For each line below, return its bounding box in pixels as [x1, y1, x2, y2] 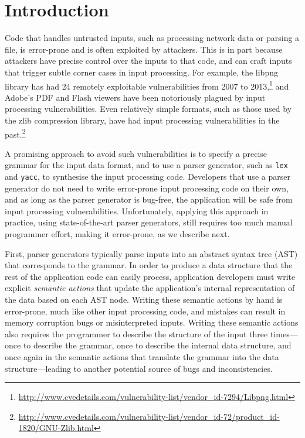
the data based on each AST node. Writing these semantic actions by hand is [5, 293, 283, 306]
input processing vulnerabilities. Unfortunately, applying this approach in [5, 204, 269, 217]
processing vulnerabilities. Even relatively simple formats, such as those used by [5, 102, 292, 115]
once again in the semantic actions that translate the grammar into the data [5, 351, 279, 362]
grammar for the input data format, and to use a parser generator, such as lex [5, 159, 288, 171]
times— [270, 327, 298, 340]
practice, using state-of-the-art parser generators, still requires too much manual [5, 216, 293, 228]
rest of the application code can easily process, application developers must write [5, 270, 296, 282]
